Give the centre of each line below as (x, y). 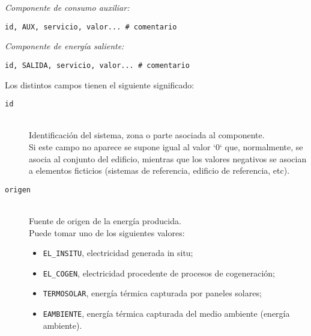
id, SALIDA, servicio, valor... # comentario (97, 65)
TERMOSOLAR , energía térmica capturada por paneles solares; (152, 293)
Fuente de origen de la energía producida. (105, 220)
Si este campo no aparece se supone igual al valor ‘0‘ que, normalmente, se (166, 146)
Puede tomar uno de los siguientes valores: (107, 232)
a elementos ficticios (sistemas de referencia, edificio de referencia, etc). (159, 170)
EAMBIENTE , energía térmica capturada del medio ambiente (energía (166, 313)
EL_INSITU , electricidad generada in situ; (118, 253)
